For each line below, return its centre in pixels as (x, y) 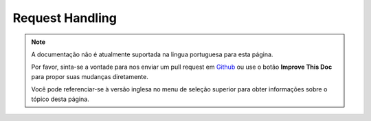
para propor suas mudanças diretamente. (90, 76)
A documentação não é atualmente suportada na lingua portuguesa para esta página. (152, 54)
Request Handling (65, 18)
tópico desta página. (60, 99)
